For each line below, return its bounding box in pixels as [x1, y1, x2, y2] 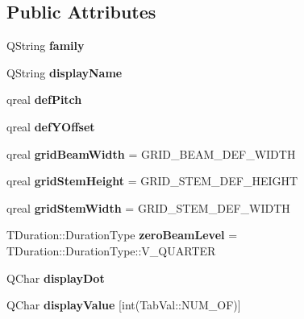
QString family [6, 37, 85, 54]
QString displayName [6, 64, 123, 81]
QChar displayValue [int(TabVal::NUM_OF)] [6, 296, 241, 313]
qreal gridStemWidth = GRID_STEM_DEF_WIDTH [6, 199, 290, 216]
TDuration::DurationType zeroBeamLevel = [6, 226, 238, 243]
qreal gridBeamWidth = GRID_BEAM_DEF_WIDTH [6, 145, 296, 162]
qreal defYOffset [6, 118, 95, 135]
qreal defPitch [6, 91, 82, 108]
